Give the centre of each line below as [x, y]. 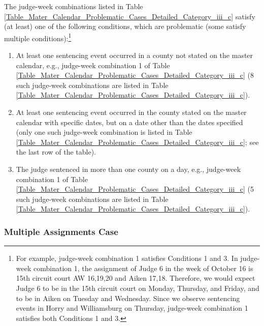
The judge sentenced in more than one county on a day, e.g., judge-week [128, 169]
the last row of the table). [56, 152]
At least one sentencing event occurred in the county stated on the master [131, 112]
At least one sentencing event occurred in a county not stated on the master [135, 55]
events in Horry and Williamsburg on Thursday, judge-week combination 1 [132, 308]
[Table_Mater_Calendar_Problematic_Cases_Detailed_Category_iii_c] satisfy [130, 16]
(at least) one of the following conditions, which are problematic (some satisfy [125, 26]
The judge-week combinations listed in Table [74, 6]
